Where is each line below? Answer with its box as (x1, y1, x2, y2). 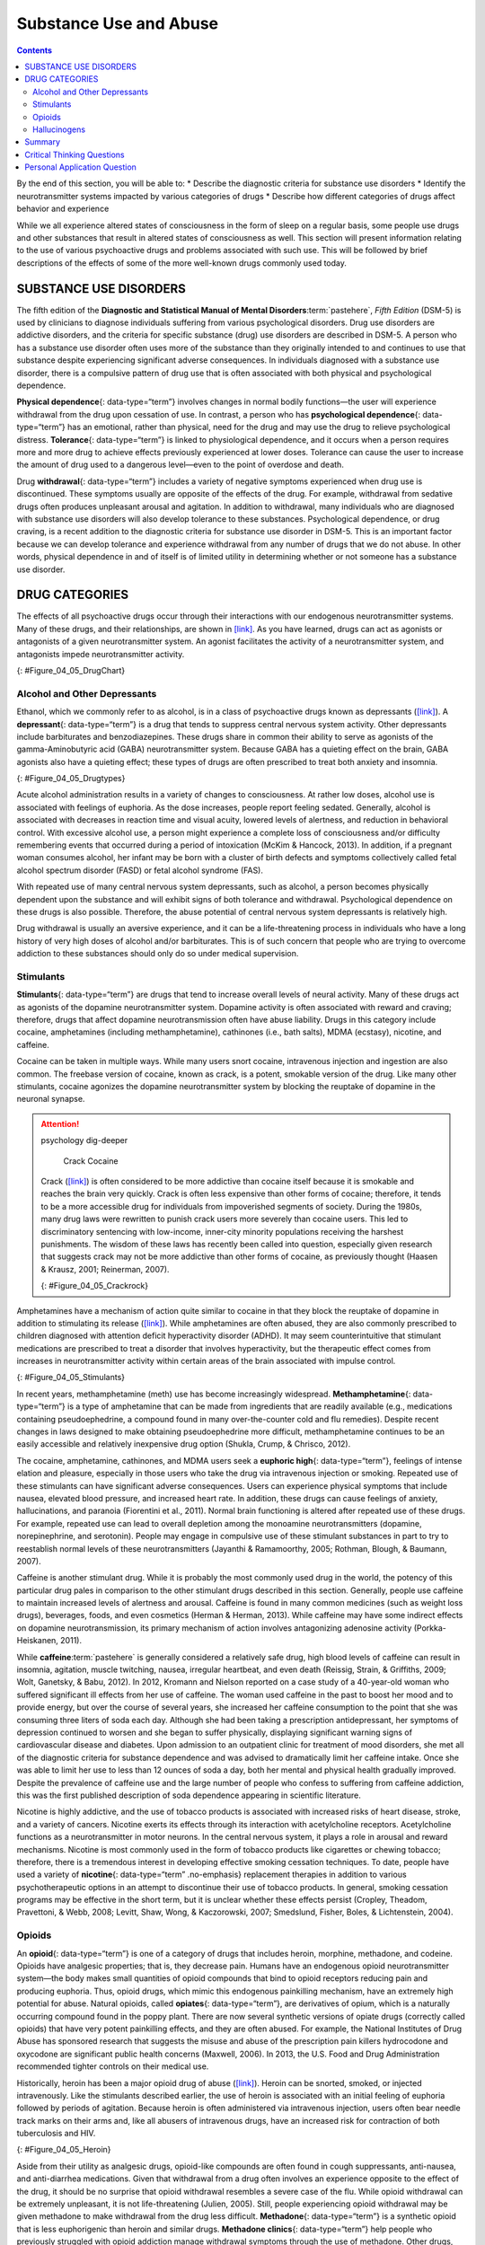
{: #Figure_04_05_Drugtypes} (16, 773, 126, 784)
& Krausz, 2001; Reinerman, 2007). (40, 1263, 170, 1274)
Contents (16, 45, 53, 56)
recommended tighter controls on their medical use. (16, 2061, 209, 2072)
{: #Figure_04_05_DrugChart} (16, 665, 126, 675)
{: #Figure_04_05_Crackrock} (40, 1281, 148, 1291)
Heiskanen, (16, 1635, 58, 1646)
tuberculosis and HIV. (16, 2128, 96, 2139)
